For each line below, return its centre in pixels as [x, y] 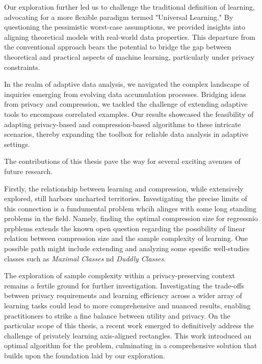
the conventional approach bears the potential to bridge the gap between [118, 47]
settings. [17, 144]
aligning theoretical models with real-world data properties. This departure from [130, 37]
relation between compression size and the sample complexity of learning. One [126, 238]
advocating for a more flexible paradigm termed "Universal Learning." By [119, 17]
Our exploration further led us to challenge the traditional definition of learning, [129, 7]
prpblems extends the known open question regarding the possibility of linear [125, 228]
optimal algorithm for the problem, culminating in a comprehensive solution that [131, 345]
